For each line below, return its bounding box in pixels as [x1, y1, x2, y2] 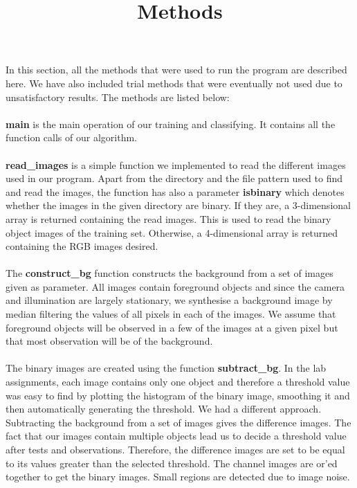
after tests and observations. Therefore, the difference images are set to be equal [6, 442, 345, 456]
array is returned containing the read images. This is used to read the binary [6, 211, 331, 226]
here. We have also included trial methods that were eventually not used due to [6, 75, 342, 90]
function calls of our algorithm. [6, 130, 137, 145]
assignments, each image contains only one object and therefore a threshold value [6, 374, 350, 389]
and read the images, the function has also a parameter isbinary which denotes [6, 184, 345, 199]
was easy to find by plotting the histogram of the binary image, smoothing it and [6, 388, 350, 402]
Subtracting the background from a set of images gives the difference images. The [6, 415, 351, 429]
